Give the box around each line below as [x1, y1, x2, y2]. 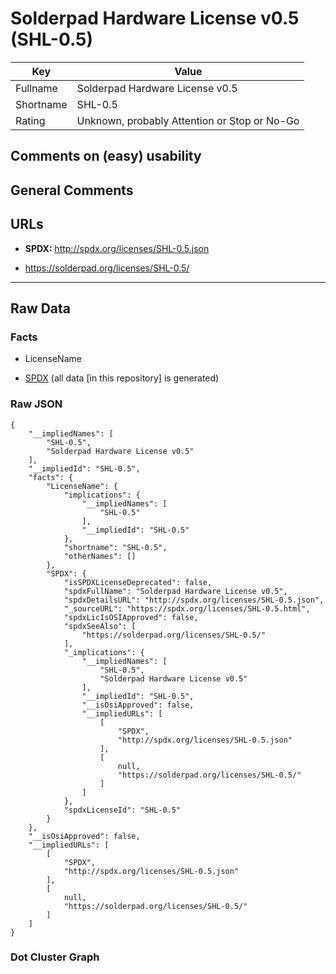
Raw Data [10, 300, 72, 317]
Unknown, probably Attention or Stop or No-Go [76, 113, 300, 127]
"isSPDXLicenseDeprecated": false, [63, 577, 213, 587]
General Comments [10, 182, 134, 199]
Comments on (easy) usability [10, 148, 202, 165]
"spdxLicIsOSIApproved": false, [63, 612, 199, 622]
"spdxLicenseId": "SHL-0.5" [63, 805, 182, 815]
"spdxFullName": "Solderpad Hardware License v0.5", [63, 586, 288, 596]
